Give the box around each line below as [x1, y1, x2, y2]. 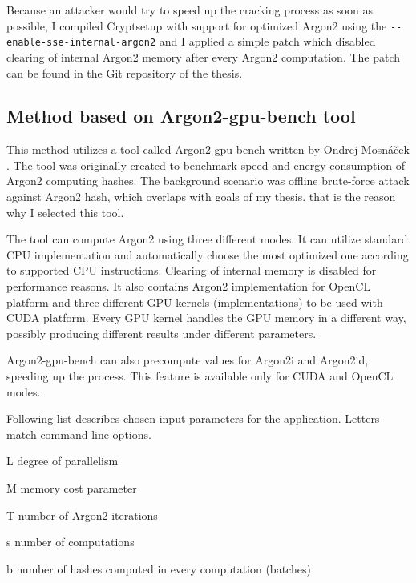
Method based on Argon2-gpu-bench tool [6, 103, 356, 128]
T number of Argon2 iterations [6, 506, 158, 523]
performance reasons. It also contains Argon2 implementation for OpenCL [6, 278, 371, 295]
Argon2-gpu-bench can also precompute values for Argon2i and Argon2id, [6, 352, 369, 368]
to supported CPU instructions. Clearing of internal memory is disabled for [6, 262, 377, 279]
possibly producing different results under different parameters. [6, 324, 317, 341]
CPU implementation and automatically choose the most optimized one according [6, 246, 409, 263]
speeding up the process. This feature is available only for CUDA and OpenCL [6, 368, 394, 384]
